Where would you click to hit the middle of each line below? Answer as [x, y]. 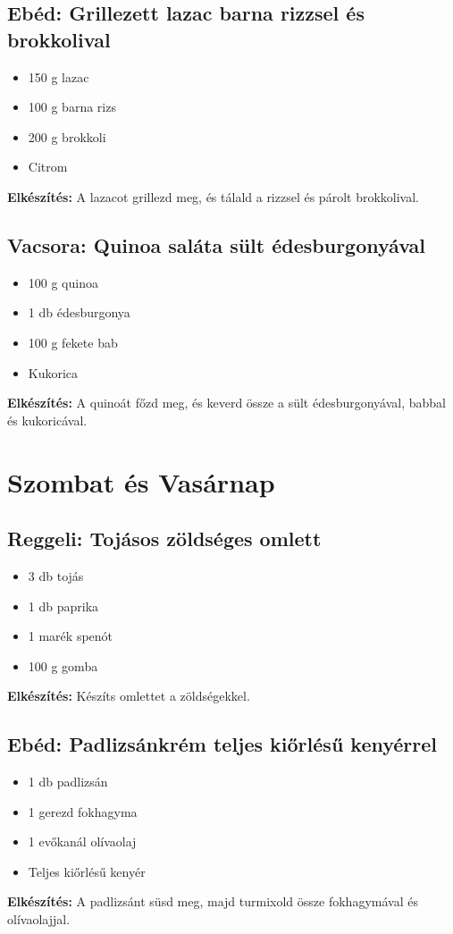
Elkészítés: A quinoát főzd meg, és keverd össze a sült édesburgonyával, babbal [227, 403]
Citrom [48, 167]
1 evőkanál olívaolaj [82, 841]
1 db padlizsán [68, 782]
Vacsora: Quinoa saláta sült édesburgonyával [217, 244]
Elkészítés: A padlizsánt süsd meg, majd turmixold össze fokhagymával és [213, 901]
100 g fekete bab [73, 342]
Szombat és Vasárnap [141, 481]
